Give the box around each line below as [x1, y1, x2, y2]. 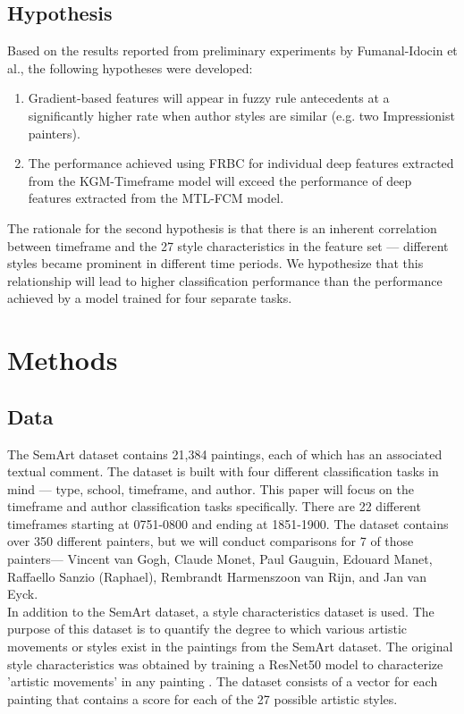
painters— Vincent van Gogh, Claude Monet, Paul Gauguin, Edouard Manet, [7, 550, 433, 568]
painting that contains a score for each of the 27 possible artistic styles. [7, 689, 398, 708]
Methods [7, 341, 118, 378]
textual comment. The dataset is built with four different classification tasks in [7, 462, 439, 481]
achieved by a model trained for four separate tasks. [7, 289, 292, 307]
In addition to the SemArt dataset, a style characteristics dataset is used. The [7, 601, 434, 620]
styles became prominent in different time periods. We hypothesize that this [7, 254, 424, 273]
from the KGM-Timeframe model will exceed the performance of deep [28, 171, 412, 189]
